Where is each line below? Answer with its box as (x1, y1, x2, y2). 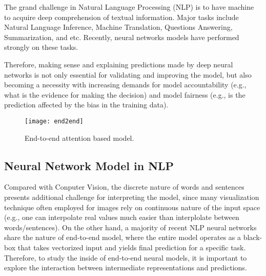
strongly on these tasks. (4, 42, 78, 52)
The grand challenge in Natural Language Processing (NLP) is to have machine (4, 2, 254, 12)
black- (243, 232, 262, 243)
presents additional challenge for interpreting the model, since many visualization (4, 191, 259, 202)
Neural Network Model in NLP (4, 157, 174, 173)
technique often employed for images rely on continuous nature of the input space (4, 201, 260, 212)
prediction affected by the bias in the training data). (4, 99, 169, 110)
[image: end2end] (25, 117, 84, 125)
